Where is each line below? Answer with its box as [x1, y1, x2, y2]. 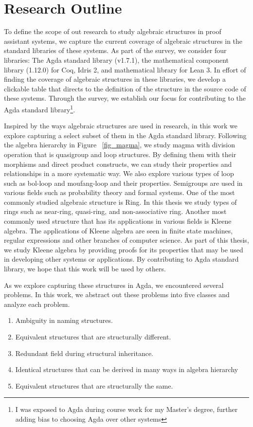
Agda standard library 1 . [4, 103, 75, 114]
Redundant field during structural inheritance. [15, 348, 154, 358]
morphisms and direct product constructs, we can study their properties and [4, 159, 232, 169]
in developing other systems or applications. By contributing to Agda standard [4, 254, 239, 264]
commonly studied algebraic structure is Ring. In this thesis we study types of [4, 196, 237, 207]
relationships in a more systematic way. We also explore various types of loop [4, 168, 234, 178]
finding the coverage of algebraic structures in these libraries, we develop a [4, 74, 226, 84]
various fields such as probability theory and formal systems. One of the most [4, 187, 235, 197]
